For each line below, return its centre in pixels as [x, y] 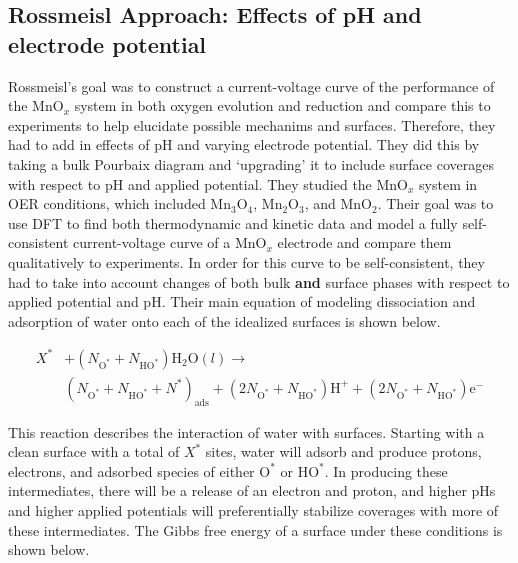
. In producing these [386, 470]
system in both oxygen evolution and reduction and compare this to [282, 105]
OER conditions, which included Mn [119, 203]
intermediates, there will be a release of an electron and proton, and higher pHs [252, 490]
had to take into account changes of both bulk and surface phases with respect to [259, 281]
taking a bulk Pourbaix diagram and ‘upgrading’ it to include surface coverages [251, 163]
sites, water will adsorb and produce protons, [343, 451]
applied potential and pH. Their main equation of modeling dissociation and [242, 301]
